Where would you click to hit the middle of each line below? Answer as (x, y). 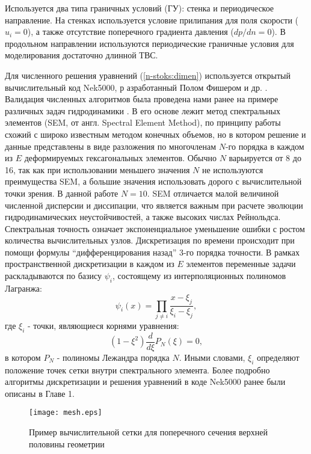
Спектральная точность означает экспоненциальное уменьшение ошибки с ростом (155, 228)
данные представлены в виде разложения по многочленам (111, 146)
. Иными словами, (212, 357)
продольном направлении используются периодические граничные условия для (149, 43)
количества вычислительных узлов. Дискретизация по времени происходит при (150, 240)
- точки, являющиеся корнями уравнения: (103, 326)
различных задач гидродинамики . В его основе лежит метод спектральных (143, 110)
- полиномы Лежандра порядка (113, 357)
